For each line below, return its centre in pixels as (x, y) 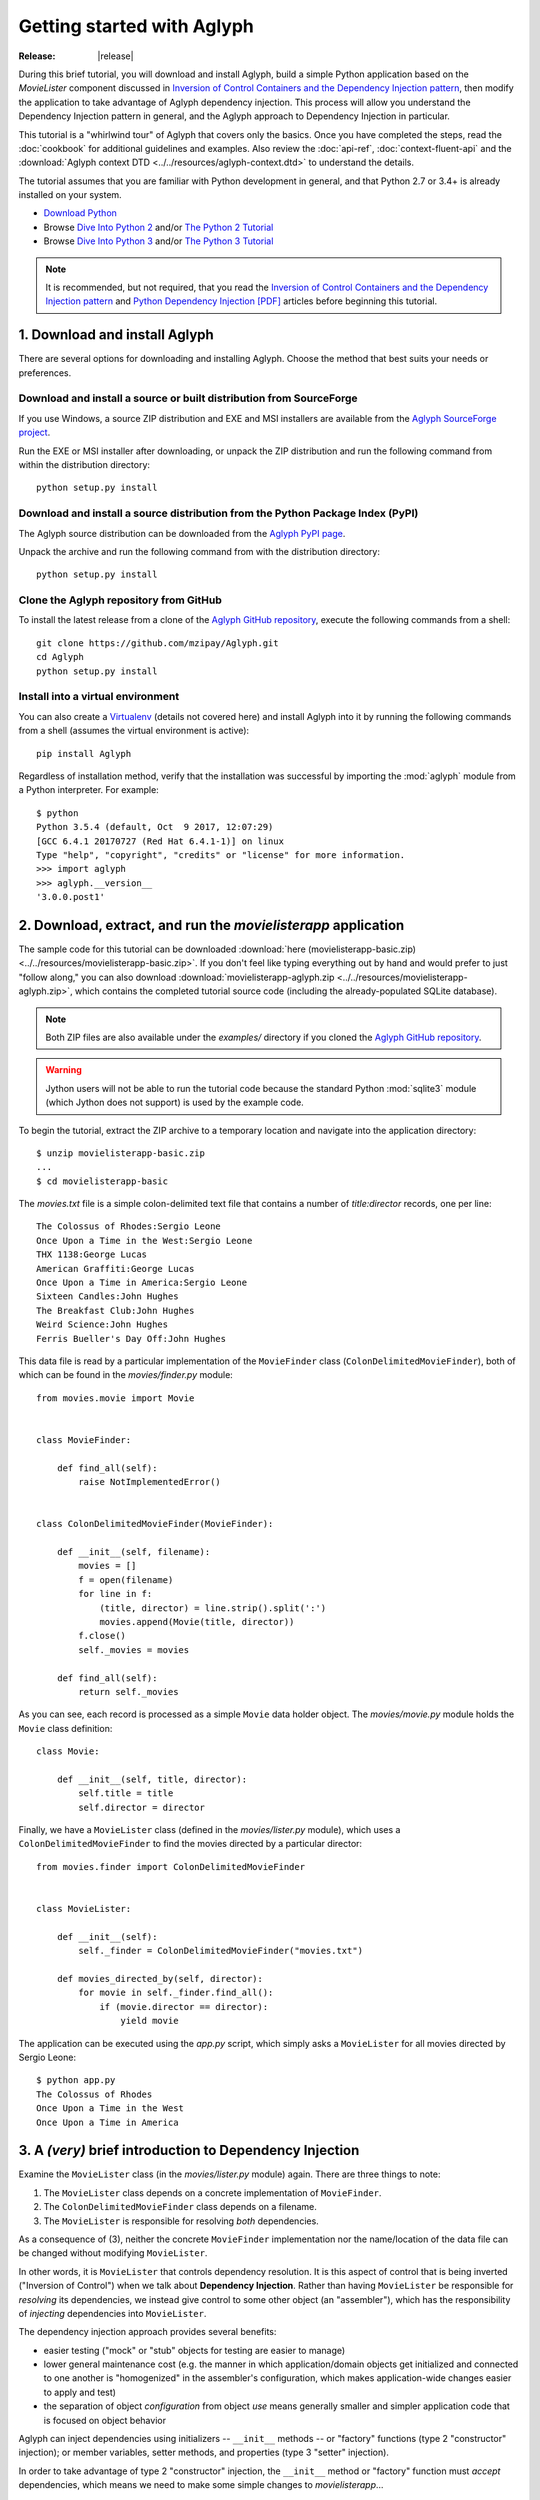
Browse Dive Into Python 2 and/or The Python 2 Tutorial (158, 227)
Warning (63, 1070)
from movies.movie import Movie (115, 1398)
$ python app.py (76, 2080)
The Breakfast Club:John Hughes (115, 1310)
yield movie (149, 2021)
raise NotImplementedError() (150, 1482)
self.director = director (141, 1807)
